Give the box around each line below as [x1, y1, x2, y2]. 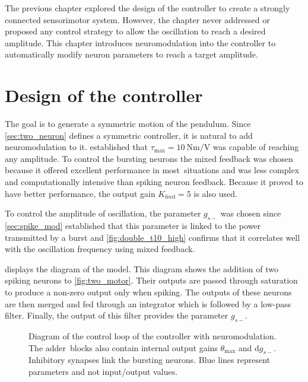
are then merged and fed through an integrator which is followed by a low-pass [5, 297, 291, 310]
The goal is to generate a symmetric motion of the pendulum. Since [5, 117, 251, 130]
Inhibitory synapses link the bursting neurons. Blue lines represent [28, 354, 270, 366]
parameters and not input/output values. [28, 365, 178, 377]
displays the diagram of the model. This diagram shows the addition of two [5, 262, 278, 275]
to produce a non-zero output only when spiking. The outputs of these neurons [5, 286, 292, 298]
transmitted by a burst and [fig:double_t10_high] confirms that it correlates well [5, 231, 300, 243]
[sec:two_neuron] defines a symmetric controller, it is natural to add [5, 129, 253, 141]
